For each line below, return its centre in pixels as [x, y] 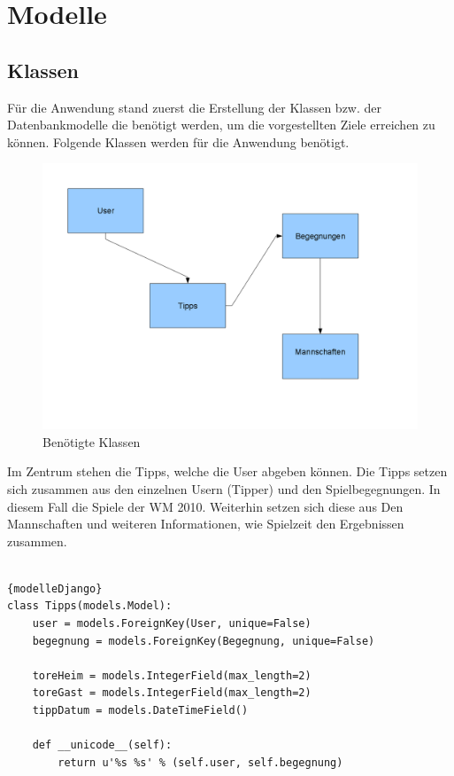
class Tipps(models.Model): [90, 606]
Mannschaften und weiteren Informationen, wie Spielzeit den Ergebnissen [206, 524]
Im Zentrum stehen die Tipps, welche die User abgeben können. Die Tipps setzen [227, 471]
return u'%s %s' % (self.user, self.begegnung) [200, 762]
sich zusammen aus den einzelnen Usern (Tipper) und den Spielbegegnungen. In [224, 488]
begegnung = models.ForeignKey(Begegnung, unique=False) [204, 641]
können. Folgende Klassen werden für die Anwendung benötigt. [178, 141]
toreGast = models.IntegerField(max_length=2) [172, 693]
